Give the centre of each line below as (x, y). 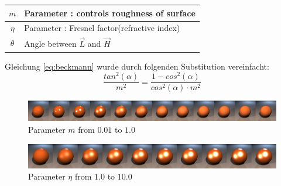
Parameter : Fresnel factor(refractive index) (102, 28)
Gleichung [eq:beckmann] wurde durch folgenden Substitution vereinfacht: (137, 66)
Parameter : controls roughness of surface (110, 13)
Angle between (50, 44)
